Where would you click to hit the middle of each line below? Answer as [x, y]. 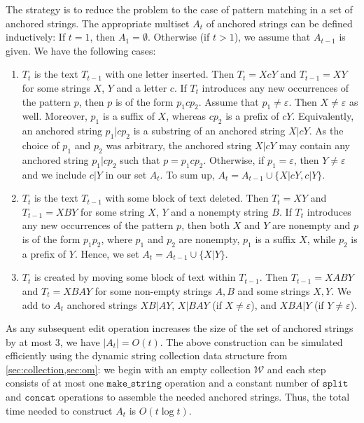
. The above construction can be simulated [251, 341]
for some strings [56, 87]
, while [321, 238]
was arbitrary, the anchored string [179, 145]
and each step [296, 369]
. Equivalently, [323, 116]
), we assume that [272, 37]
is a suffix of [128, 116]
